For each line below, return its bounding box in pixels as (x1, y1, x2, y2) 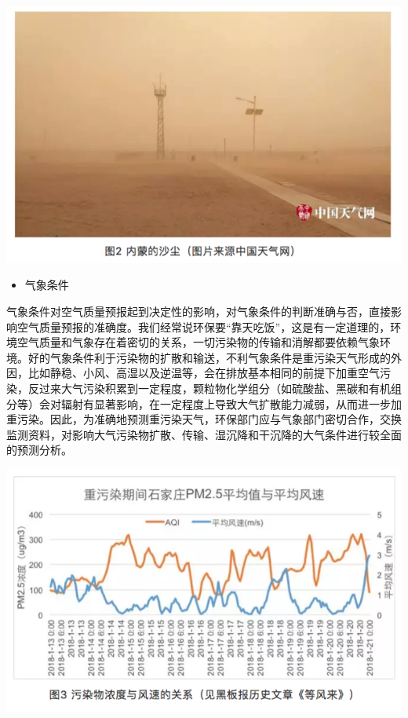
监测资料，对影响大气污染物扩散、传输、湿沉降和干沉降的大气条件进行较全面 (6, 426, 402, 442)
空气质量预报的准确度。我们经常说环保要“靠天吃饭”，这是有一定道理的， (16, 318, 391, 335)
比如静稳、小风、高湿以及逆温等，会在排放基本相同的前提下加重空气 (27, 364, 380, 381)
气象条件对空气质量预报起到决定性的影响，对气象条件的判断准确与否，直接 (6, 302, 391, 319)
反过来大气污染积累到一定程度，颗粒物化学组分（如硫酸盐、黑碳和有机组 (27, 379, 402, 396)
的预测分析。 (6, 441, 72, 458)
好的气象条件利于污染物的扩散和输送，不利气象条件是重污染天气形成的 (27, 349, 391, 365)
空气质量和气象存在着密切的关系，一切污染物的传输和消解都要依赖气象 (16, 334, 380, 350)
